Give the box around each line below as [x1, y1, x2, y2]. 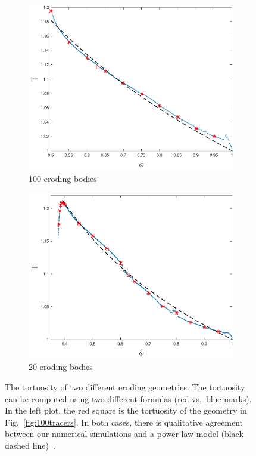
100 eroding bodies [29, 172, 97, 184]
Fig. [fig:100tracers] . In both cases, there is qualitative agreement [5, 415, 243, 428]
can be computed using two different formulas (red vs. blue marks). [5, 392, 252, 405]
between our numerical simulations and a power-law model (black [5, 427, 243, 440]
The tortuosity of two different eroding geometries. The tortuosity [5, 380, 245, 393]
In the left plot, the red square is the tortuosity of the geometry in [5, 404, 247, 417]
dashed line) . [5, 439, 55, 451]
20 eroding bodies [29, 361, 93, 373]
